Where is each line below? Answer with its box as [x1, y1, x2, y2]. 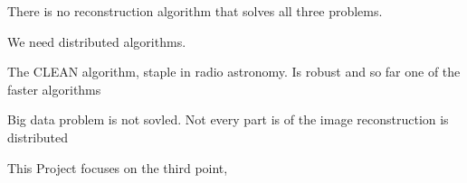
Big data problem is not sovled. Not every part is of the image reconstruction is [7, 110, 449, 129]
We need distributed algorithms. [7, 32, 186, 50]
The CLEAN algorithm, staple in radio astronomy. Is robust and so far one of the [7, 62, 461, 81]
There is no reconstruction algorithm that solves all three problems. [7, 2, 383, 20]
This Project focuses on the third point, [7, 158, 228, 177]
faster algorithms [7, 79, 101, 98]
